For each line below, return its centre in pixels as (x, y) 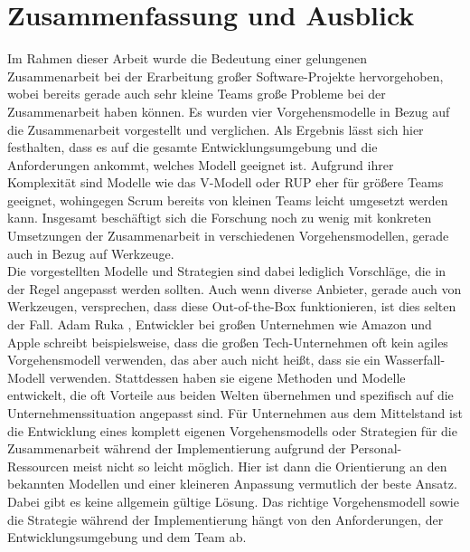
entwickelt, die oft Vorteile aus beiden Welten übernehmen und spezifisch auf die (230, 395)
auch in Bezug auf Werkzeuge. (91, 253)
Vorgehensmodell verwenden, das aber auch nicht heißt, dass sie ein (194, 360)
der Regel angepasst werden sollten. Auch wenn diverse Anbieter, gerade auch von (235, 288)
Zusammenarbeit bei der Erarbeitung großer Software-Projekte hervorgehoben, (226, 76)
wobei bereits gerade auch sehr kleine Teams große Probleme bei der (197, 94)
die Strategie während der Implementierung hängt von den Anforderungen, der (226, 519)
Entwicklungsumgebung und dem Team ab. (127, 537)
